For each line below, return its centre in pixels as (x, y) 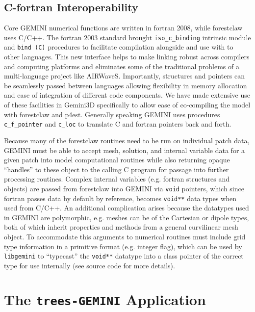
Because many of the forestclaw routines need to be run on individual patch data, (127, 140)
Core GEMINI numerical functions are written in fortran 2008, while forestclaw (123, 28)
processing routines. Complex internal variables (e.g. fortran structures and (117, 179)
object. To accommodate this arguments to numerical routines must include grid (125, 236)
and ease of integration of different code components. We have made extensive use (127, 95)
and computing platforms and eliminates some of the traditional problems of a (122, 66)
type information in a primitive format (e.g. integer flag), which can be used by (123, 246)
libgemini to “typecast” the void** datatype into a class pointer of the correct (124, 256)
